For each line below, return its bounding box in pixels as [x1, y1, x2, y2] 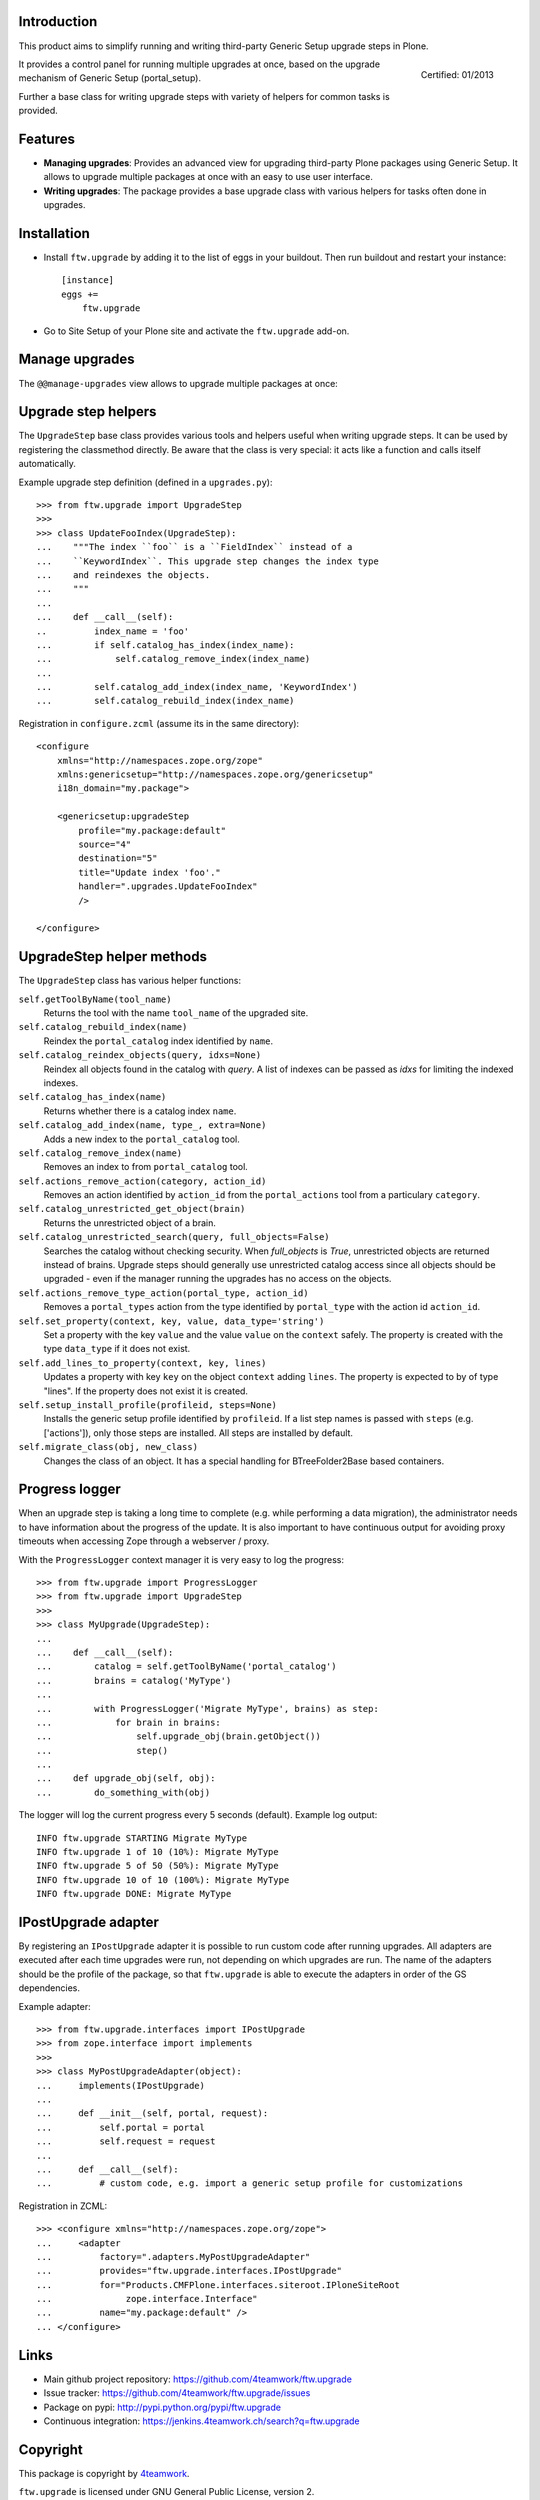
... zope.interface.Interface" [36, 2293, 259, 2305]
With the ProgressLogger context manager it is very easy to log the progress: [18, 1553, 345, 1565]
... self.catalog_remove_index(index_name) [36, 653, 311, 665]
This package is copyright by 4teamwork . [18, 2467, 190, 2479]
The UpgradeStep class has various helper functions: [18, 975, 242, 987]
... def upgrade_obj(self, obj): [36, 1773, 216, 1784]
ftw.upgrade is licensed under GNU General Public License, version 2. [18, 2486, 315, 2498]
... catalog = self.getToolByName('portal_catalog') [36, 1661, 337, 1672]
